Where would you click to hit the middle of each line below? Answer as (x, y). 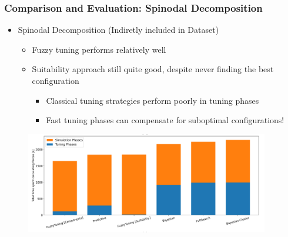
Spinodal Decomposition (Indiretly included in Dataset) (118, 30)
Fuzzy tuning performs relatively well (99, 49)
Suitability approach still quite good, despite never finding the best (153, 69)
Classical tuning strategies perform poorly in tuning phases (153, 100)
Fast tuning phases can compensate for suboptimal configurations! (165, 120)
